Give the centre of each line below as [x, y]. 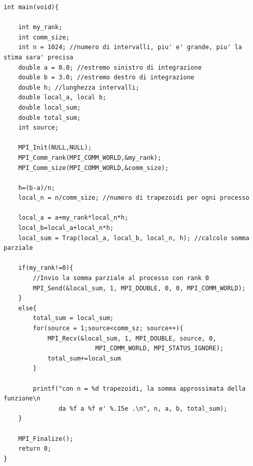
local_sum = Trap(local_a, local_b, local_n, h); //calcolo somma [134, 238]
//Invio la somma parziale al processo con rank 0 [121, 278]
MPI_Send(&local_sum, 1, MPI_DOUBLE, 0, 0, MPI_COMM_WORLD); [139, 288]
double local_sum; [49, 107]
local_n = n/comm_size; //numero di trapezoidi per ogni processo [134, 198]
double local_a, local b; [62, 98]
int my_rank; [40, 27]
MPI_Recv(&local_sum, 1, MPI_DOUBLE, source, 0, [132, 338]
